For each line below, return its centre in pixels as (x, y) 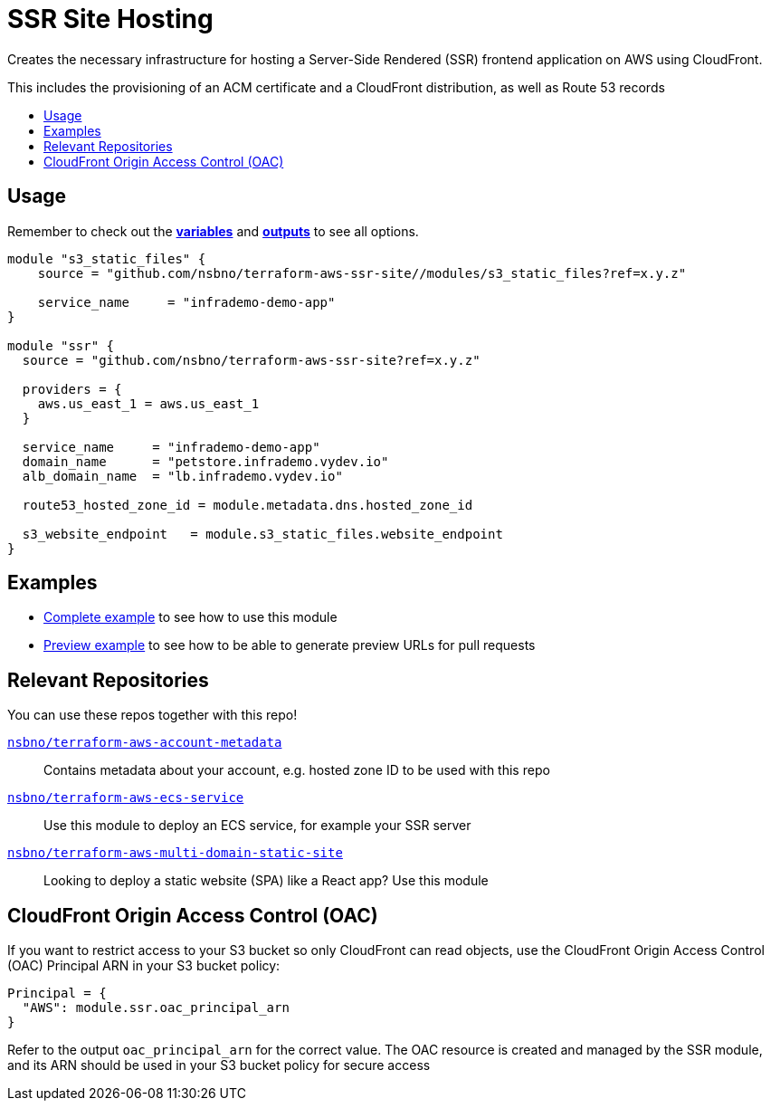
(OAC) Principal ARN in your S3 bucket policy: (144, 966)
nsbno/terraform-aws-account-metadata (145, 743)
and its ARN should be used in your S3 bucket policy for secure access (219, 1065)
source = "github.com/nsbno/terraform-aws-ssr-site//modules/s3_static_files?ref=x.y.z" (362, 273)
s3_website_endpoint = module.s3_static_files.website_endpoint (262, 534)
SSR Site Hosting (110, 19)
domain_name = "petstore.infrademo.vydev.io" (205, 461)
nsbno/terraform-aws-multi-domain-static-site (175, 853)
